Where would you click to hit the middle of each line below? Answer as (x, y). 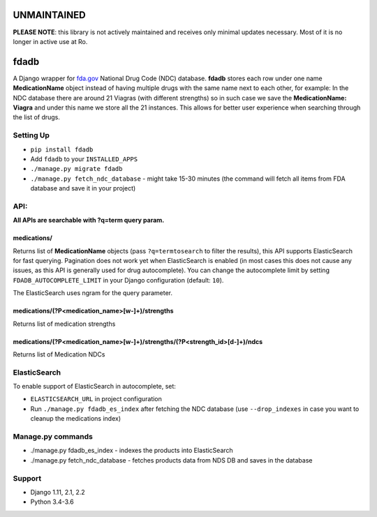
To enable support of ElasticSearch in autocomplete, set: (94, 387)
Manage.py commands (53, 437)
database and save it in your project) (83, 188)
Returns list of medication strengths (64, 324)
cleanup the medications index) (76, 419)
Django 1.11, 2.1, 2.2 (58, 492)
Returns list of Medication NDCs (59, 354)
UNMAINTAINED (50, 15)
